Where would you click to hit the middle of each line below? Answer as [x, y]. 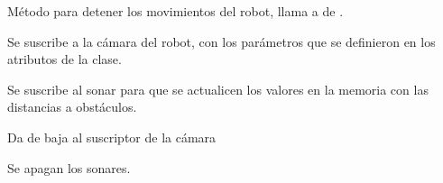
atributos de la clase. [65, 59]
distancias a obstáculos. [72, 107]
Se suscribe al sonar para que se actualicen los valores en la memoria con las [218, 89]
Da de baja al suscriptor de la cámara [112, 137]
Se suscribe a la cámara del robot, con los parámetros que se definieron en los [221, 41]
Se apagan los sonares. [69, 167]
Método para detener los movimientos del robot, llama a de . [175, 11]
